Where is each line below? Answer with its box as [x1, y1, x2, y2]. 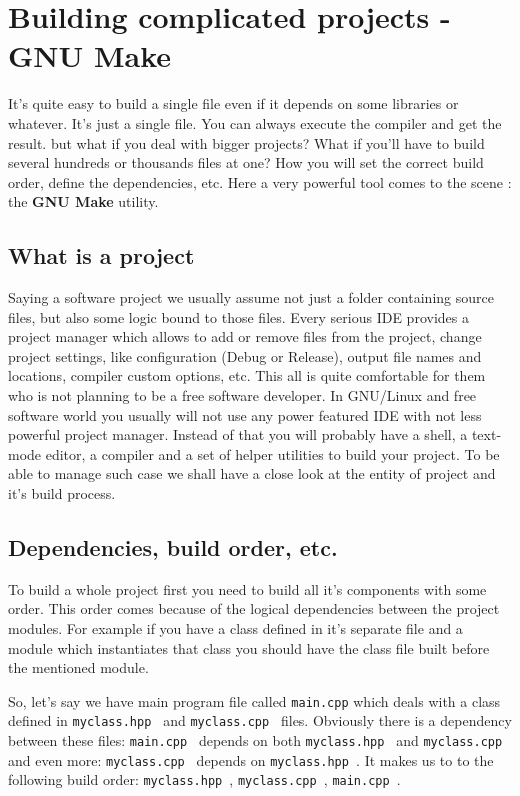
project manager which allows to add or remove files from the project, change [8, 326, 482, 347]
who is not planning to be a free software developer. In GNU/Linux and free [8, 385, 477, 406]
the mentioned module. [8, 657, 149, 678]
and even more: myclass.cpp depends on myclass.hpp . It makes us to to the [8, 749, 494, 770]
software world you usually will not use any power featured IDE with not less [8, 404, 482, 425]
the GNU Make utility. [8, 191, 159, 212]
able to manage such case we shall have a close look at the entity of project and [8, 463, 496, 484]
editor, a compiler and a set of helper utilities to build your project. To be [45, 443, 500, 464]
